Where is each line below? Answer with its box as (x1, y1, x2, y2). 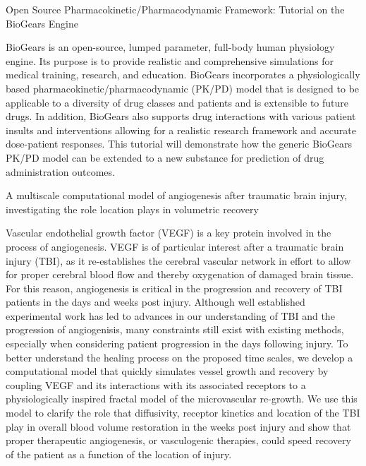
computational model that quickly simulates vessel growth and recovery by (6, 364, 329, 378)
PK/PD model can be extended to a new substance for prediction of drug (6, 150, 324, 165)
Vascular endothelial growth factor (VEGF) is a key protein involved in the (6, 225, 331, 240)
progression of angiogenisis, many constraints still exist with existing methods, (6, 322, 344, 337)
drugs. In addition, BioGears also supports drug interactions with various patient (6, 109, 356, 124)
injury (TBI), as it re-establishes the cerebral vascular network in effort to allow (6, 253, 351, 268)
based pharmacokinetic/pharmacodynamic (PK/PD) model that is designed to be (6, 80, 360, 95)
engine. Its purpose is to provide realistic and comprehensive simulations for (6, 53, 334, 68)
